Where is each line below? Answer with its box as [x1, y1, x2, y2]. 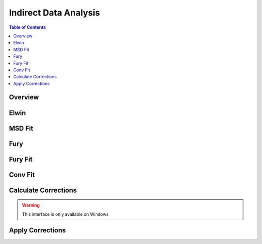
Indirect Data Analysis [9, 7, 100, 18]
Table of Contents [9, 24, 46, 30]
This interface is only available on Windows [22, 211, 109, 217]
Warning [22, 202, 40, 208]
